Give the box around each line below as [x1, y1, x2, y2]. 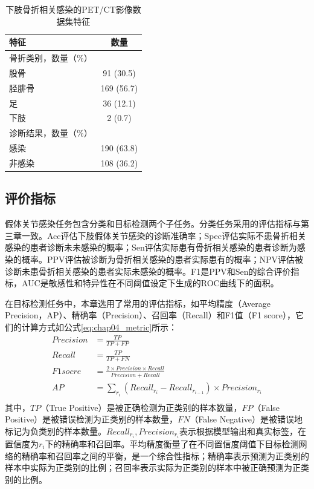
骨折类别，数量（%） [9, 51, 92, 64]
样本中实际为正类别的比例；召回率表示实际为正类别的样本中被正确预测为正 [5, 461, 301, 474]
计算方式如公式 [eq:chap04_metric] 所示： [21, 320, 178, 333]
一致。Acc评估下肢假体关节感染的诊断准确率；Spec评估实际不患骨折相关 [21, 229, 306, 241]
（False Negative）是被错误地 [190, 413, 303, 425]
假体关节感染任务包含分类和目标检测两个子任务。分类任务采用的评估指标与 [5, 217, 301, 230]
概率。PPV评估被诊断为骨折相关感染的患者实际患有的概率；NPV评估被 [21, 253, 304, 266]
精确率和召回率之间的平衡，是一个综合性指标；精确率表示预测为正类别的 [21, 449, 309, 462]
